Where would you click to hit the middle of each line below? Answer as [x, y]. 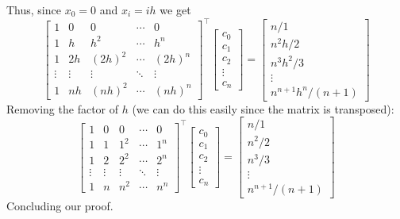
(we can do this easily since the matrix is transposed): [263, 108]
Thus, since [34, 10]
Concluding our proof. [60, 205]
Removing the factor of [63, 108]
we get [175, 10]
